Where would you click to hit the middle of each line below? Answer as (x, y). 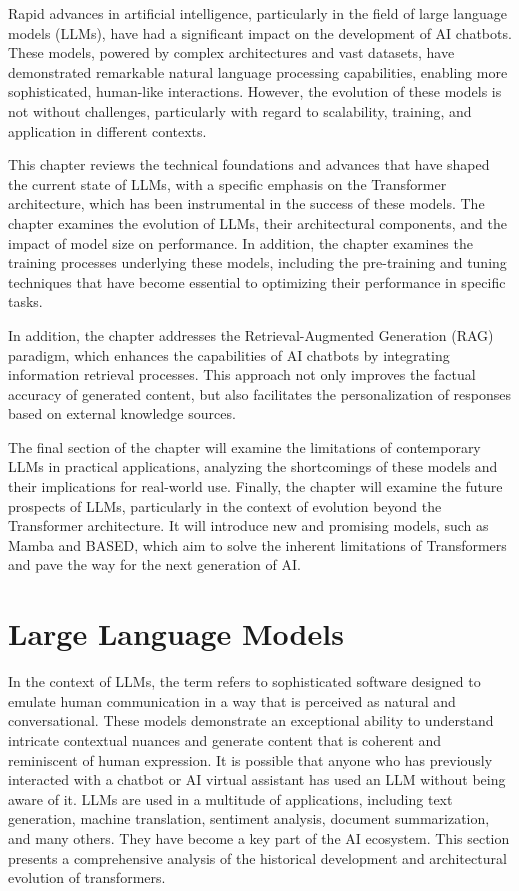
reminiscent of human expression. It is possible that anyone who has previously (250, 759)
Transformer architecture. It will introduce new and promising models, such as (248, 525)
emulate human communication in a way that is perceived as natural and (232, 700)
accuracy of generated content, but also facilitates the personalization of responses (260, 393)
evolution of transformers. (87, 877)
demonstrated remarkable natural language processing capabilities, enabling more (258, 71)
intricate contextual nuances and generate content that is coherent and (225, 739)
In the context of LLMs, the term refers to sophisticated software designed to (244, 681)
